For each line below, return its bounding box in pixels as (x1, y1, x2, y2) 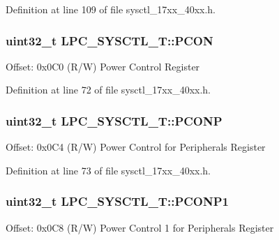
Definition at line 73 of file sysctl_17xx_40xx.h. (6, 163, 211, 177)
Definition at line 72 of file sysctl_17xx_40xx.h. (6, 82, 211, 97)
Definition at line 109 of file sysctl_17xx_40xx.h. (6, 2, 216, 16)
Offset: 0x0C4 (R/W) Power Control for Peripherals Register (6, 140, 266, 154)
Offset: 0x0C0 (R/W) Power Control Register (6, 59, 200, 73)
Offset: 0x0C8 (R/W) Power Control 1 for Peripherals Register (6, 220, 274, 234)
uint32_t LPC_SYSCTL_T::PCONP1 (6, 193, 229, 210)
